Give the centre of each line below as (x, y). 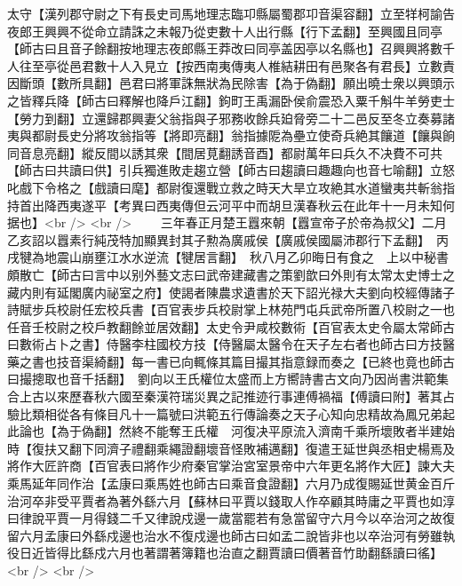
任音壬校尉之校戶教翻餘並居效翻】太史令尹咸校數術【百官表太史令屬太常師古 (231, 326)
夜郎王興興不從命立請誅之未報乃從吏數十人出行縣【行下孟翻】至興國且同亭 (225, 31)
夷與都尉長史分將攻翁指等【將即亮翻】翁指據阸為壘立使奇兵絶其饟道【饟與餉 (231, 135)
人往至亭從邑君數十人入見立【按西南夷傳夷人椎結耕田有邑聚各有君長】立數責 (231, 65)
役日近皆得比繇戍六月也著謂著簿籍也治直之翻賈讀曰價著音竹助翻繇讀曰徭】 (225, 553)
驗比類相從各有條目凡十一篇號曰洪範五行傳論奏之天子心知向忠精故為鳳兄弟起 (231, 413)
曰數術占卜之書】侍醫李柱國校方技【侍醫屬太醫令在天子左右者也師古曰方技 (225, 344)
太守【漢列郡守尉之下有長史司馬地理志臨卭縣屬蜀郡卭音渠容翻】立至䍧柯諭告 (231, 13)
